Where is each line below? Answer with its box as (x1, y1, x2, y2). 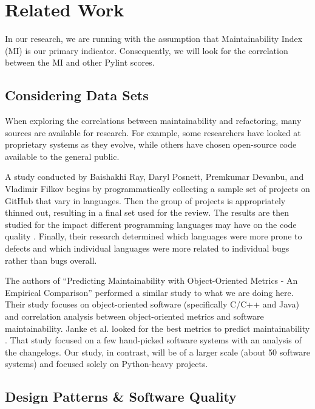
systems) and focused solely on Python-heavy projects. (5, 357, 208, 370)
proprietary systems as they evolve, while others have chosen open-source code (5, 138, 297, 151)
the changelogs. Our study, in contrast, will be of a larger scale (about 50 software (5, 345, 311, 358)
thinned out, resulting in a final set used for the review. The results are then (5, 206, 290, 219)
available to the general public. (5, 150, 120, 162)
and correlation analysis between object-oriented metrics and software (5, 310, 264, 323)
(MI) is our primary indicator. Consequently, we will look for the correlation (5, 44, 288, 57)
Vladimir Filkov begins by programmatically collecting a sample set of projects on (5, 182, 310, 195)
